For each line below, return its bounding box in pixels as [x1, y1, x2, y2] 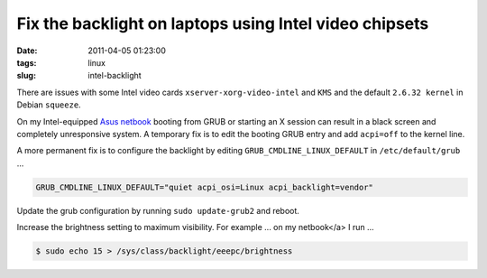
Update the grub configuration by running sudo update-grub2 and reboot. [16, 205, 299, 216]
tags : [16, 57, 37, 68]
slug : [16, 70, 36, 81]
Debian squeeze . [16, 99, 81, 110]
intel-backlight [87, 70, 142, 81]
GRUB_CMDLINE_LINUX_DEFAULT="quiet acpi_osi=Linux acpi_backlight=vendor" [35, 181, 374, 192]
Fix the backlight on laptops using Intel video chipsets [16, 14, 429, 33]
